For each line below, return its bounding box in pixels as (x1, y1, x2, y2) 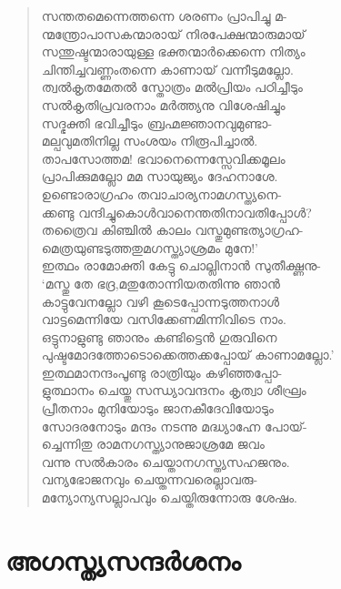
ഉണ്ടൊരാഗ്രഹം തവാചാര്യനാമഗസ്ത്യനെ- (41, 184, 282, 203)
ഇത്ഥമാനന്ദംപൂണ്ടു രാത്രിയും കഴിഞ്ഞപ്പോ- (41, 362, 283, 381)
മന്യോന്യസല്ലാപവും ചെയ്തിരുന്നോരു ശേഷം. (41, 488, 297, 507)
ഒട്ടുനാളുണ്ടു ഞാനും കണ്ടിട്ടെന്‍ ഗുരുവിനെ (41, 327, 277, 346)
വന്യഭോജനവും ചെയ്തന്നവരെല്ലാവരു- (41, 470, 258, 489)
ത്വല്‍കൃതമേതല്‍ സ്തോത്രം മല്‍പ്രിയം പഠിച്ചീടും (41, 77, 303, 96)
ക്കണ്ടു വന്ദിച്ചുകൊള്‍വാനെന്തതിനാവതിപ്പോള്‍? (41, 202, 312, 221)
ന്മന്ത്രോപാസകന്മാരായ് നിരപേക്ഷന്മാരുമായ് (41, 24, 306, 43)
